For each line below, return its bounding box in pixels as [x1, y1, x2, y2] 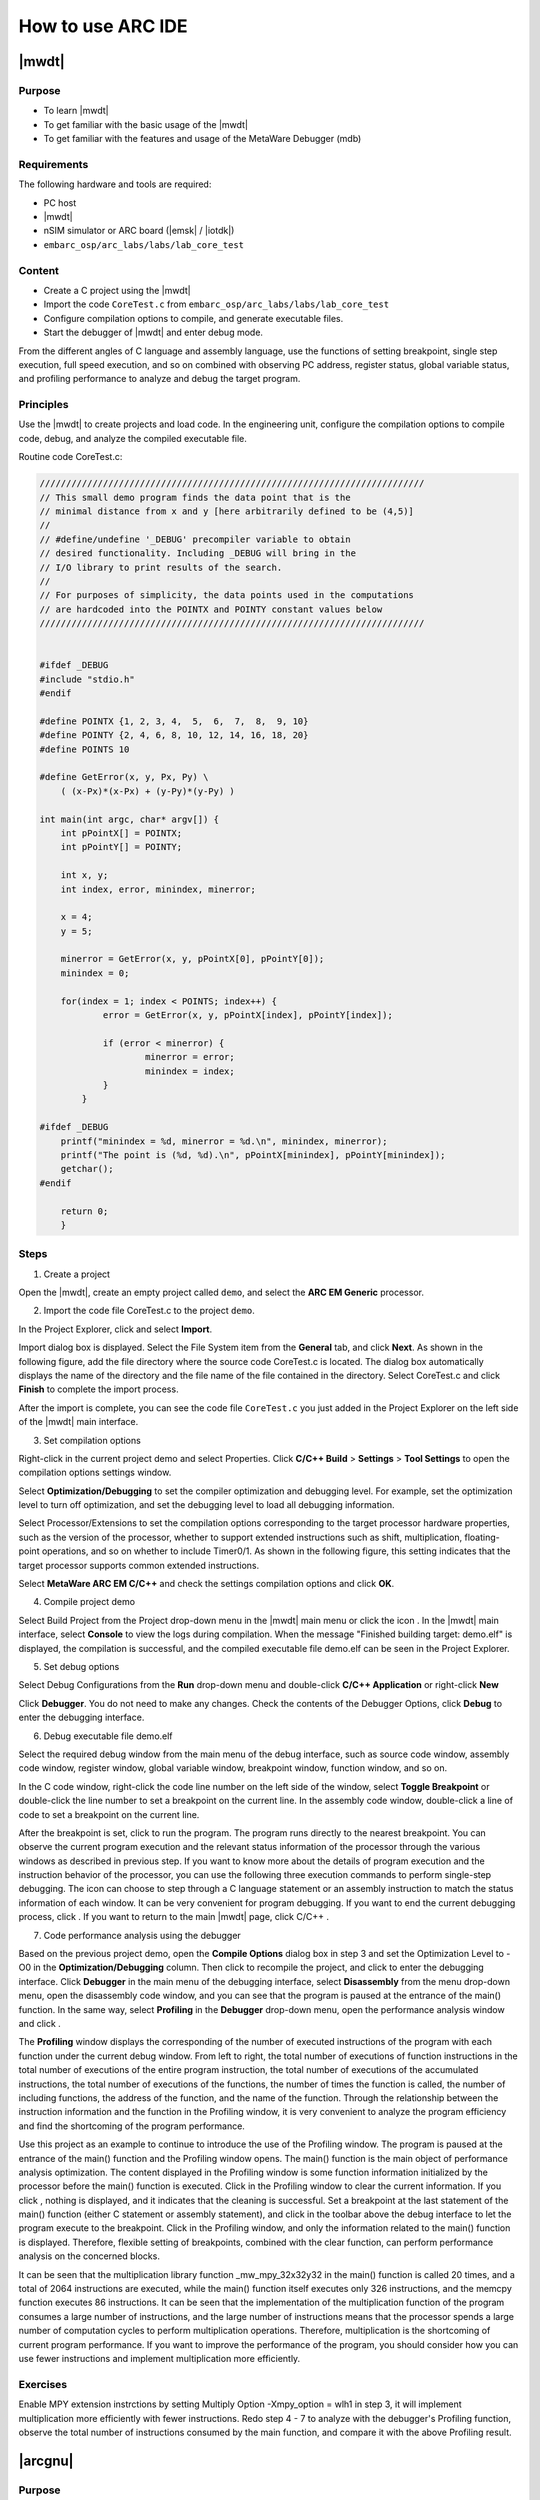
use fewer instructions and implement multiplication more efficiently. [18, 2352, 301, 2364]
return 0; [60, 1205, 109, 1217]
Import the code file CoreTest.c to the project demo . [43, 1305, 255, 1317]
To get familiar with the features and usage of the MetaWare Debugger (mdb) [43, 133, 362, 145]
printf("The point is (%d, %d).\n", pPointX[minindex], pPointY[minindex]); [60, 1149, 446, 1160]
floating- [464, 1531, 500, 1543]
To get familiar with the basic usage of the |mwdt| [43, 118, 249, 130]
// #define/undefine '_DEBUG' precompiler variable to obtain [39, 533, 351, 545]
